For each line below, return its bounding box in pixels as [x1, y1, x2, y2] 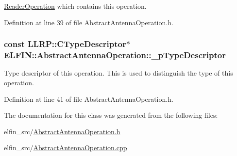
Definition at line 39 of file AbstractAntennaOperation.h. [4, 17, 173, 27]
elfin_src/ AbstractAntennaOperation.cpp [4, 142, 127, 153]
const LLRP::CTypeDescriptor [4, 38, 126, 50]
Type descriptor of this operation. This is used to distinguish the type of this [4, 68, 233, 78]
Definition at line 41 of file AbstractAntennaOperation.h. [4, 94, 173, 104]
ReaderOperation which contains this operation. [4, 1, 147, 11]
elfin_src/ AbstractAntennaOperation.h [4, 126, 120, 136]
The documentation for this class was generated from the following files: [4, 110, 218, 120]
